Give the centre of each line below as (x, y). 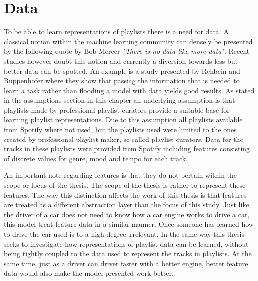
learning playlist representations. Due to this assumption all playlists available (123, 119)
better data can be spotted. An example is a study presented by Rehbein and (122, 70)
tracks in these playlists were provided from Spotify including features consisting (127, 149)
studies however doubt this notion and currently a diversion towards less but (121, 61)
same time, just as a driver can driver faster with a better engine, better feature (126, 263)
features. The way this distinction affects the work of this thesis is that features (125, 195)
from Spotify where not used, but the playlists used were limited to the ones (120, 129)
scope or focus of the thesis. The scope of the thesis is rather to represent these (125, 185)
